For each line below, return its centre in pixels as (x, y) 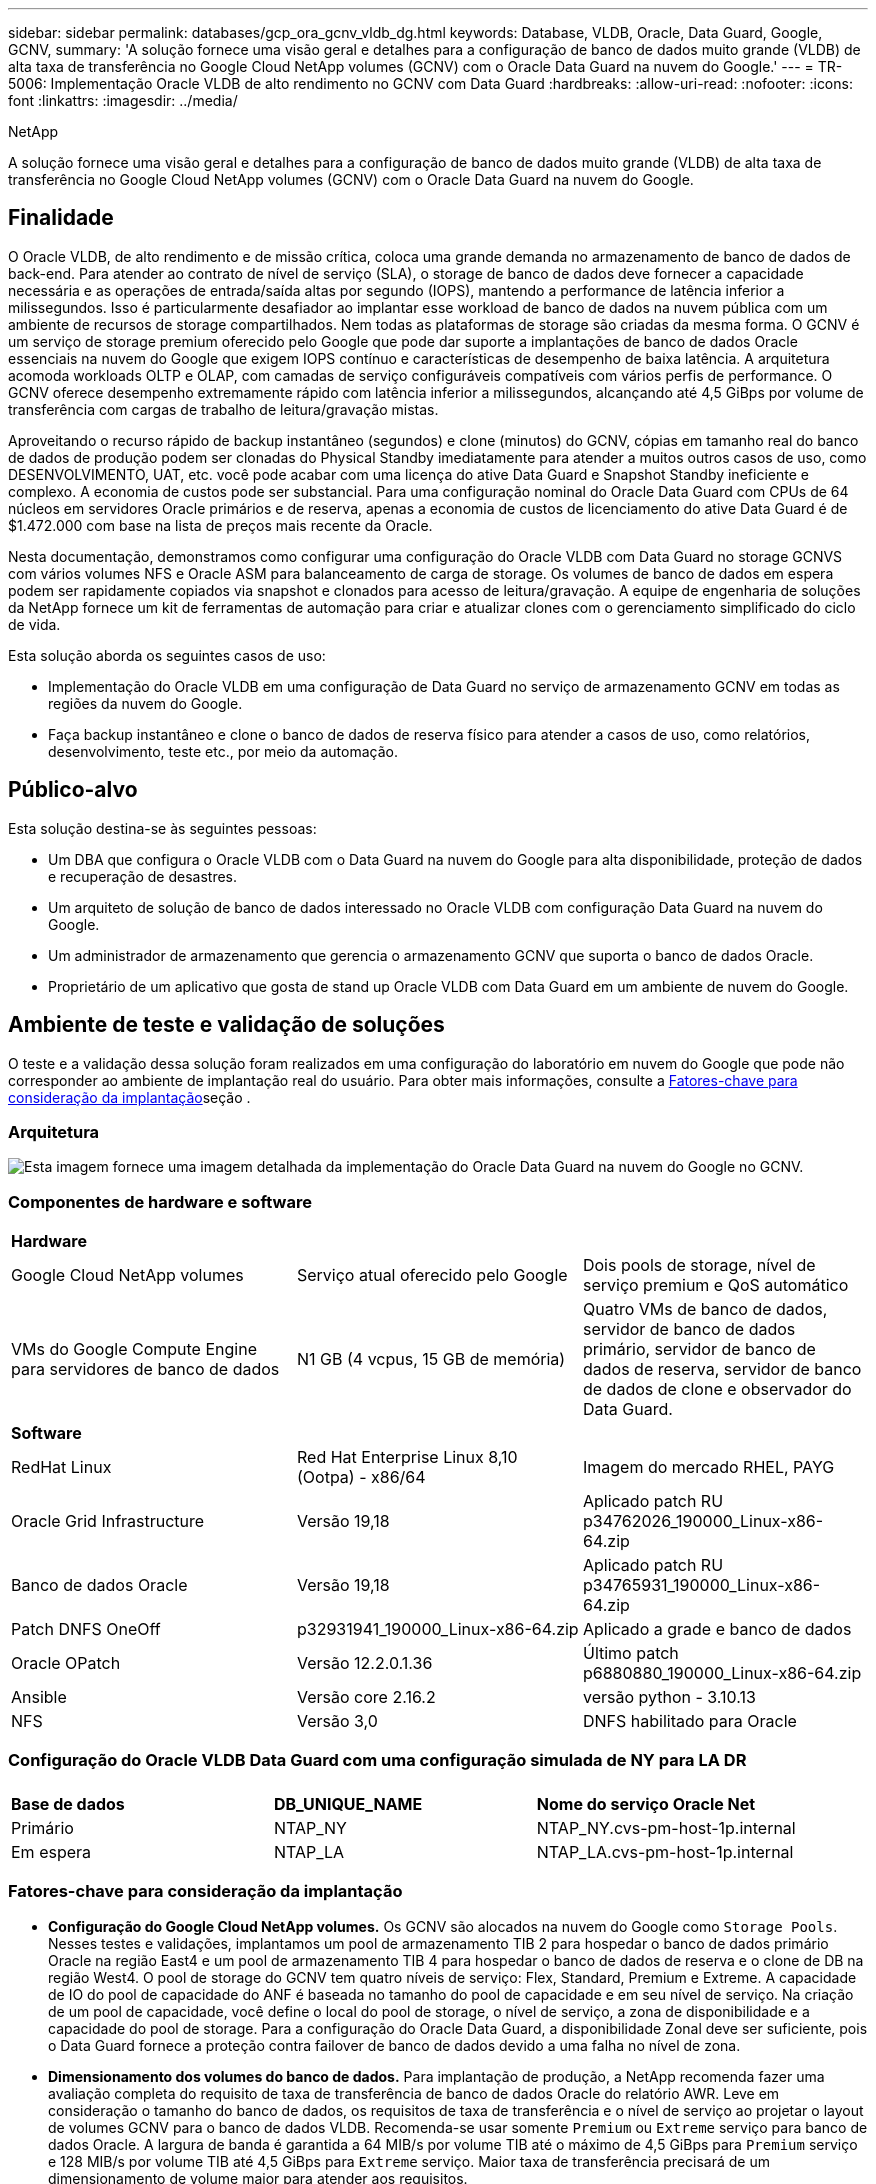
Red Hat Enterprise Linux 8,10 (407, 1457)
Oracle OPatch (66, 1663)
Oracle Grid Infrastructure (108, 1521)
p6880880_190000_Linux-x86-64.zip (722, 1673)
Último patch (630, 1653)
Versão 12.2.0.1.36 (364, 1663)
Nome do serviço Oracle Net (646, 1803)
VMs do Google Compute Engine (134, 1349)
